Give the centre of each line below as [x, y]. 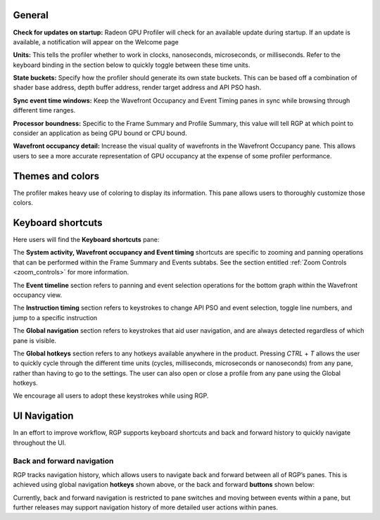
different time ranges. [44, 110]
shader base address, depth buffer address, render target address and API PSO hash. [137, 87]
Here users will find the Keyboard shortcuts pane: [86, 240]
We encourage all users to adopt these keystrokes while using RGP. [111, 396]
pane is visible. [34, 341]
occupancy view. [38, 295]
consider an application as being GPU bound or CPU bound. [100, 133]
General [31, 15]
